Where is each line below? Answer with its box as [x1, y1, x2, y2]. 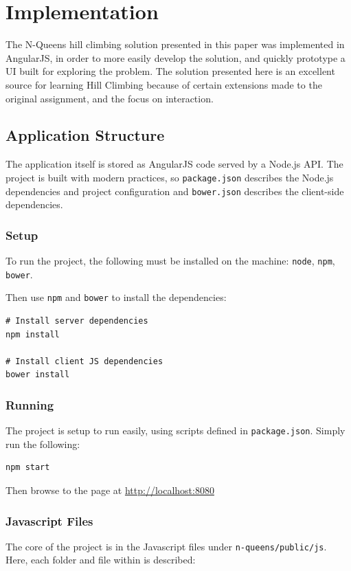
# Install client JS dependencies [5, 356, 163, 366]
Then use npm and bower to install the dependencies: [5, 290, 227, 304]
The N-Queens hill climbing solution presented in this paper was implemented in [5, 37, 345, 52]
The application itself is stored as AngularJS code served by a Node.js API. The [5, 157, 343, 171]
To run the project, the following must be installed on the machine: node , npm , [5, 254, 335, 268]
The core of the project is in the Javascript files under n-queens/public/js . [5, 539, 327, 553]
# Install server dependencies [5, 315, 148, 326]
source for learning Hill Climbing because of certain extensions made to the [5, 77, 322, 91]
